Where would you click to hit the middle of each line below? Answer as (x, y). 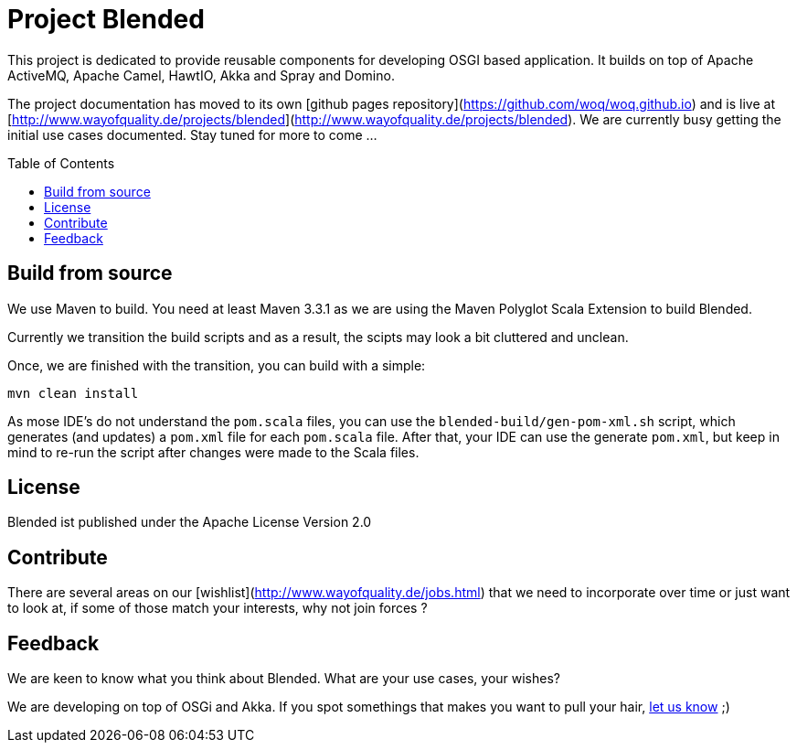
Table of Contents (61, 163)
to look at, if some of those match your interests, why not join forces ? (218, 608)
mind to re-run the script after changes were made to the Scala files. (213, 452)
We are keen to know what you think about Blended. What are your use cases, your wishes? (284, 679)
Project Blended (106, 19)
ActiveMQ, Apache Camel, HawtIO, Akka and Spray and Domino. (201, 75)
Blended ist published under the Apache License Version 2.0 (190, 522)
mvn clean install (73, 393)
